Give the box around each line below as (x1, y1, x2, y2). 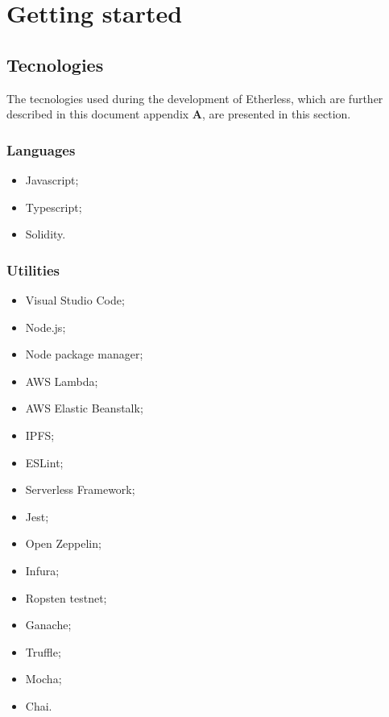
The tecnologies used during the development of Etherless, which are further (6, 89, 383, 106)
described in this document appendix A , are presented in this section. (6, 106, 351, 122)
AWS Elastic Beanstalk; (25, 400, 143, 417)
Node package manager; (25, 346, 143, 363)
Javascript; (25, 171, 79, 188)
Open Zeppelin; (25, 535, 101, 552)
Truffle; (25, 643, 61, 660)
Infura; (25, 562, 60, 578)
